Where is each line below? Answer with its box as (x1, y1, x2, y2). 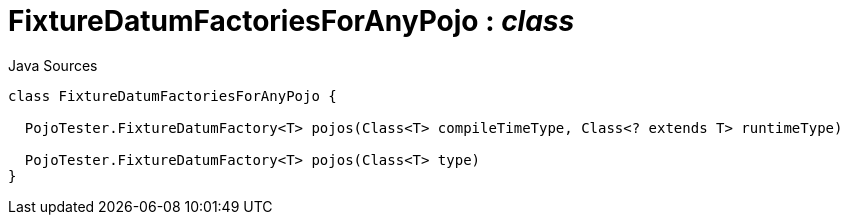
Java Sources (8, 56, 98, 74)
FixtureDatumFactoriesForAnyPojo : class (8, 4, 575, 38)
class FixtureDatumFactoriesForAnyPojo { (8, 87, 337, 104)
